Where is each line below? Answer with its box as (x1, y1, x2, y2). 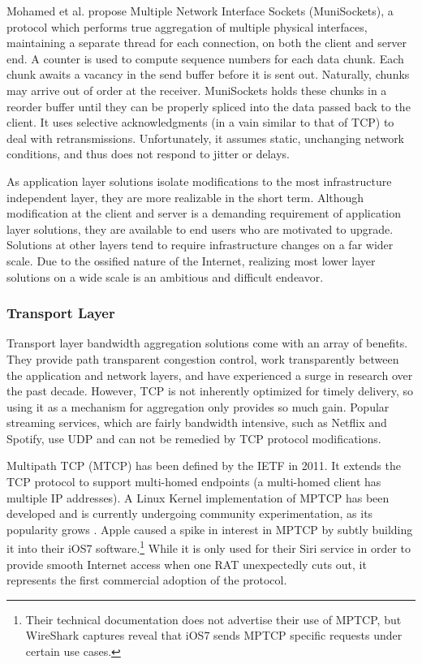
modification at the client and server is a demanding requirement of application (6, 205, 402, 222)
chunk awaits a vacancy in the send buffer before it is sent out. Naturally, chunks (6, 66, 410, 83)
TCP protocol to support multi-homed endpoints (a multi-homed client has (6, 473, 381, 490)
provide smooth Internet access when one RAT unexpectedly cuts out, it (6, 555, 367, 572)
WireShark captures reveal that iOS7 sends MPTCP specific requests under (25, 627, 403, 644)
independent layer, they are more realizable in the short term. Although (6, 188, 364, 205)
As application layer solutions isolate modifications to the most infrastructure (6, 172, 392, 189)
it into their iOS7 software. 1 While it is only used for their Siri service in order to (6, 537, 411, 557)
